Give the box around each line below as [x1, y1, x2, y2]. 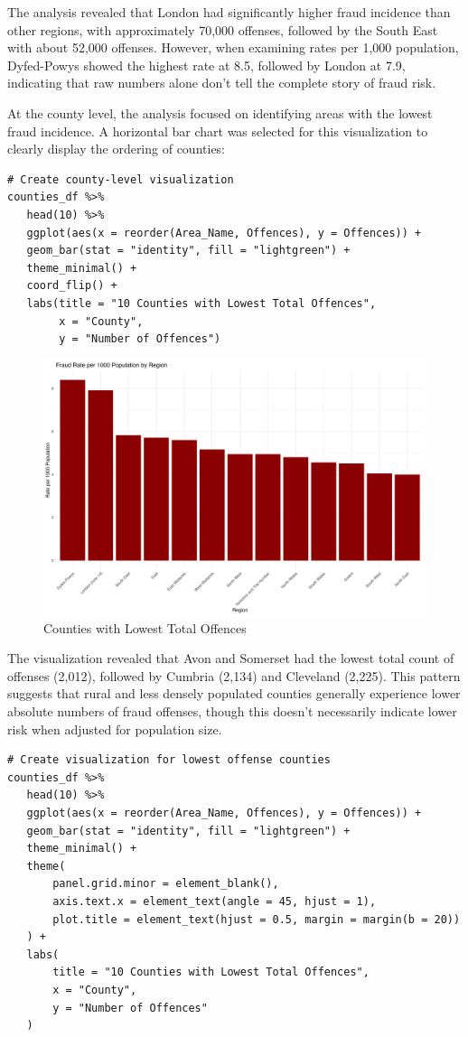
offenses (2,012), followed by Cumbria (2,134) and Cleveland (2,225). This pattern [7, 666, 461, 685]
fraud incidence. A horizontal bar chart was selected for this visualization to [7, 121, 428, 140]
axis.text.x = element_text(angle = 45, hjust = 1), [52, 894, 377, 908]
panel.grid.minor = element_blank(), [52, 877, 279, 891]
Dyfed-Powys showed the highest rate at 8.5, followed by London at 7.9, [7, 55, 406, 74]
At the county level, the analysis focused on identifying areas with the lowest [7, 103, 433, 122]
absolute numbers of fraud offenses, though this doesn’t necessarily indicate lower [7, 702, 457, 721]
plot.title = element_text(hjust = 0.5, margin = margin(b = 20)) [52, 912, 461, 926]
